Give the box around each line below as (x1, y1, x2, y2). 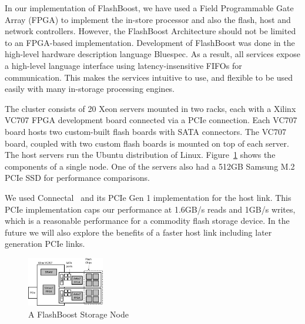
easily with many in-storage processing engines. (5, 82, 175, 95)
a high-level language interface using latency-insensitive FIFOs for (5, 59, 242, 71)
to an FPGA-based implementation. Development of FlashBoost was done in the (5, 36, 295, 48)
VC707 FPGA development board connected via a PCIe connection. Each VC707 (5, 114, 297, 126)
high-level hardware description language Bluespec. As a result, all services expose (5, 48, 300, 60)
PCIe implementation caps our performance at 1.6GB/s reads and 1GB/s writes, (5, 203, 296, 215)
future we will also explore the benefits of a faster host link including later (5, 226, 272, 238)
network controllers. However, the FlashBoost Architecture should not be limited (5, 25, 296, 37)
